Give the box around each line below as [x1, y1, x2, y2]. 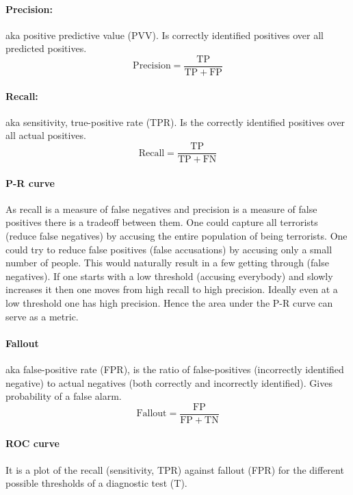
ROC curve [5, 436, 60, 450]
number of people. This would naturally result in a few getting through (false [5, 255, 329, 270]
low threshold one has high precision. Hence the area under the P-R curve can [5, 296, 333, 310]
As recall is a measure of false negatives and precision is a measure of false [5, 201, 317, 216]
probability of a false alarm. [5, 389, 122, 403]
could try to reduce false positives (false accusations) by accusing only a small [5, 242, 332, 256]
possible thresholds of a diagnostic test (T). [5, 476, 187, 490]
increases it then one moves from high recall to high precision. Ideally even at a [5, 282, 338, 296]
